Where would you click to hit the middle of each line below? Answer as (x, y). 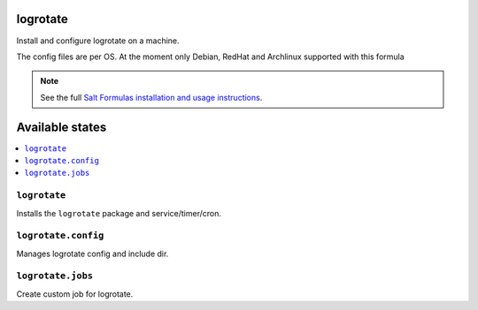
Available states (62, 127)
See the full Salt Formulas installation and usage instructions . (151, 97)
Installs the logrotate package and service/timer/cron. (119, 213)
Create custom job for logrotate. (75, 294)
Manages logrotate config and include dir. (93, 253)
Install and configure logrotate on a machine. (98, 41)
